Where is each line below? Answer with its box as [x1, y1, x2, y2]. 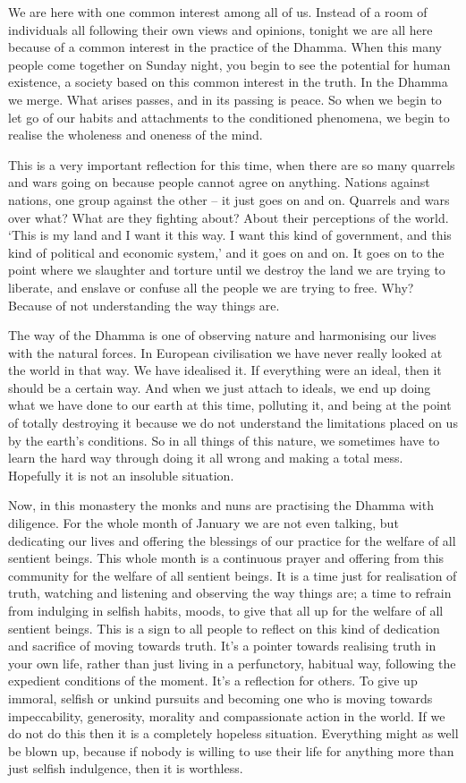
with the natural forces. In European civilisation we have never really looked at [8, 343, 443, 362]
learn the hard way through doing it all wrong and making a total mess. [8, 448, 403, 467]
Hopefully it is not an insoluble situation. [8, 465, 234, 484]
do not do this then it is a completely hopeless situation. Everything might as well [8, 724, 459, 743]
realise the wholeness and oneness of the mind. [8, 125, 263, 144]
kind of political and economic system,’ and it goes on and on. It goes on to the [8, 243, 445, 261]
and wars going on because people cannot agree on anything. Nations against [8, 173, 430, 191]
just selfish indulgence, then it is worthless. [8, 759, 243, 778]
